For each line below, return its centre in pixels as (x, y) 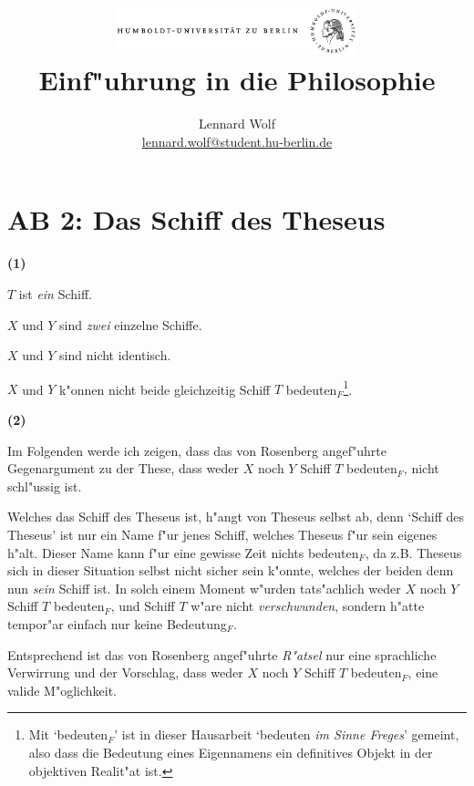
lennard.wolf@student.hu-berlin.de (237, 141)
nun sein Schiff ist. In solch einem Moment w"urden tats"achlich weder (204, 588)
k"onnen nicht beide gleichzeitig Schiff (165, 389)
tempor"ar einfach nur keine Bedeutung (117, 623)
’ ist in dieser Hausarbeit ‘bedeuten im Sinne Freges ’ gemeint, (287, 734)
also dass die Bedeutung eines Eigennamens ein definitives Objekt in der (231, 752)
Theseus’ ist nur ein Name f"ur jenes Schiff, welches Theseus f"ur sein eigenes (222, 534)
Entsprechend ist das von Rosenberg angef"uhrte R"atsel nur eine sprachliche (222, 654)
